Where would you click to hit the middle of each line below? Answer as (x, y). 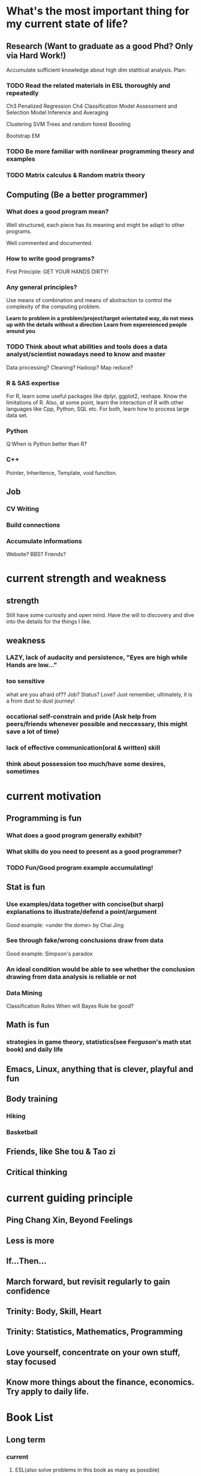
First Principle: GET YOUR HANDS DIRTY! (58, 271)
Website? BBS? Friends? (36, 554)
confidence (28, 1291)
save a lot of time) (33, 731)
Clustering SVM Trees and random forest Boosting (68, 124)
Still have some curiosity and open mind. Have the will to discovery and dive (100, 615)
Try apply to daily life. (48, 1392)
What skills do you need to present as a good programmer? (94, 851)
